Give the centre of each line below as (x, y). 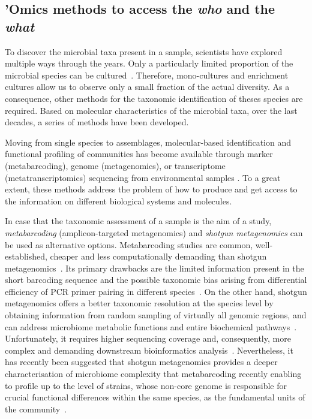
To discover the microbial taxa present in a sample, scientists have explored (144, 51)
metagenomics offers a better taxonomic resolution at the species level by (139, 303)
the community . (36, 409)
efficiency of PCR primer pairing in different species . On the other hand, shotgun (156, 291)
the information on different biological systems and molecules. (118, 201)
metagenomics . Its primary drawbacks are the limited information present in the (154, 268)
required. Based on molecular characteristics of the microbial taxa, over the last (151, 110)
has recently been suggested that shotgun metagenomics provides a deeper (141, 362)
